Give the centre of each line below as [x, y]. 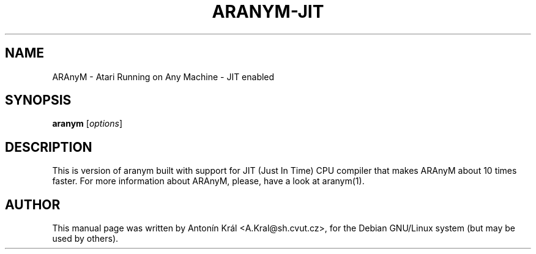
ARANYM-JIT [268, 12]
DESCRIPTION [49, 147]
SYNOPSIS [38, 100]
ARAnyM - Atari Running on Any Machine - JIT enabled [163, 77]
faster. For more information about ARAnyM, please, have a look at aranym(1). [208, 181]
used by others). [85, 239]
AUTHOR [33, 204]
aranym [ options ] [87, 124]
